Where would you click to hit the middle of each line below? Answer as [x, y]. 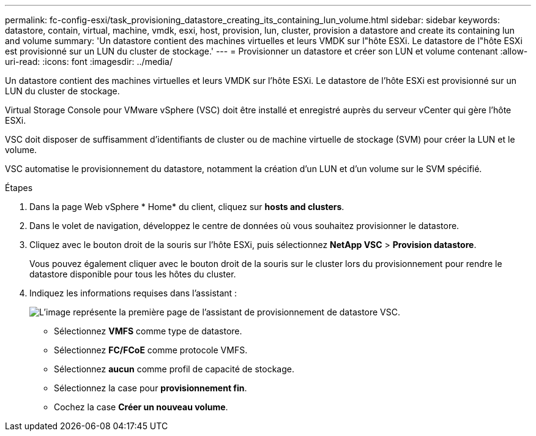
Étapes [19, 188]
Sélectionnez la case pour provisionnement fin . [151, 388]
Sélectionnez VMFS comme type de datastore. [148, 331]
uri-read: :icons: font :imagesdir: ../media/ [89, 62]
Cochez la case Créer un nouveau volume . [141, 407]
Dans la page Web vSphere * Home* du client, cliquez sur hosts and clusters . [187, 207]
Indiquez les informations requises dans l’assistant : [133, 293]
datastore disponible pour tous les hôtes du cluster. [133, 274]
